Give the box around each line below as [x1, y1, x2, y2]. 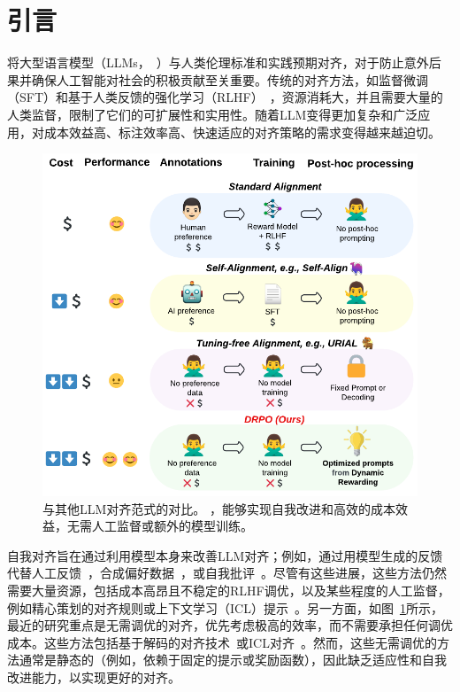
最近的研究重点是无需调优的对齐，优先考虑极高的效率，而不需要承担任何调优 [7, 616, 453, 634]
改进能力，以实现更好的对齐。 [7, 667, 180, 686]
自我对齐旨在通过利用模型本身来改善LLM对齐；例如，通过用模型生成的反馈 [7, 546, 443, 564]
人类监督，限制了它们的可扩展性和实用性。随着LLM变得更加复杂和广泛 [7, 105, 418, 123]
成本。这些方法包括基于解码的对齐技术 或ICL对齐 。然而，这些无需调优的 [7, 633, 437, 651]
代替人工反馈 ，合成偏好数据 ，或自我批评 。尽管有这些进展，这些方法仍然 [7, 564, 447, 582]
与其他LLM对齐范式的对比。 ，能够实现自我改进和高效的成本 [42, 499, 395, 517]
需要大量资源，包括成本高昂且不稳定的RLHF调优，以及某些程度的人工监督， [7, 580, 450, 599]
